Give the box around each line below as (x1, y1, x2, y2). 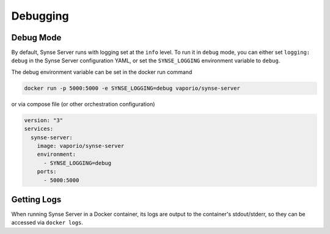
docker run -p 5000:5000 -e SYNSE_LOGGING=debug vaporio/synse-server (24, 84, 241, 92)
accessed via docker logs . (11, 219, 84, 226)
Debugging (11, 9, 70, 23)
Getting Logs (11, 194, 62, 205)
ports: (37, 168, 57, 175)
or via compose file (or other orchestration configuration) (11, 100, 155, 108)
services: (24, 125, 54, 133)
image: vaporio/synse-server (37, 142, 125, 149)
